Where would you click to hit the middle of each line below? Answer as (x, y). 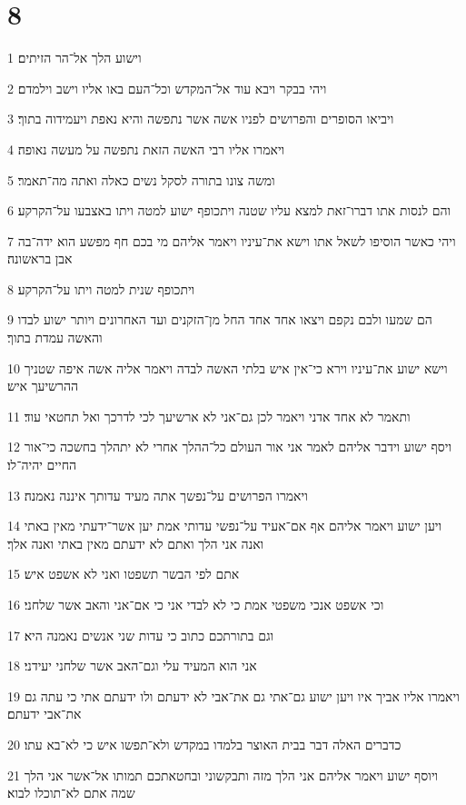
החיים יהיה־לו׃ (42, 465)
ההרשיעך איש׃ (43, 386)
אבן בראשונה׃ (40, 258)
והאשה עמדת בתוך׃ (55, 338)
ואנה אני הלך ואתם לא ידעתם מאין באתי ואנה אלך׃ (136, 543)
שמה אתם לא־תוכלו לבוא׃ (71, 793)
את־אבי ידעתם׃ (45, 714)
